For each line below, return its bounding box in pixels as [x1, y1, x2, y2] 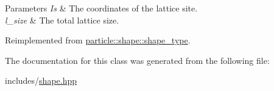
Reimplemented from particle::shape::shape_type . [5, 34, 191, 46]
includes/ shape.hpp [5, 74, 77, 87]
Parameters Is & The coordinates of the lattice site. [5, 2, 198, 14]
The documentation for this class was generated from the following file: [5, 54, 270, 66]
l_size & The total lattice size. [5, 13, 119, 26]
